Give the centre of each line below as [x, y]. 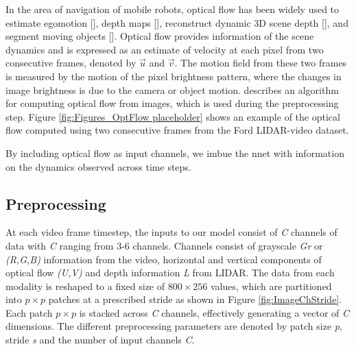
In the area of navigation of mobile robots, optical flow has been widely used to [173, 9]
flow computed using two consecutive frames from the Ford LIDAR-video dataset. [177, 130]
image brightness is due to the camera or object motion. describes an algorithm [172, 89]
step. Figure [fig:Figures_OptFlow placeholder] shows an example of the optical [173, 116]
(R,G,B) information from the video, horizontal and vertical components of [164, 259]
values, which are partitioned [271, 286]
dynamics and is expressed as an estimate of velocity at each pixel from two [165, 49]
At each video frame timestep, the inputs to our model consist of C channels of [171, 232]
